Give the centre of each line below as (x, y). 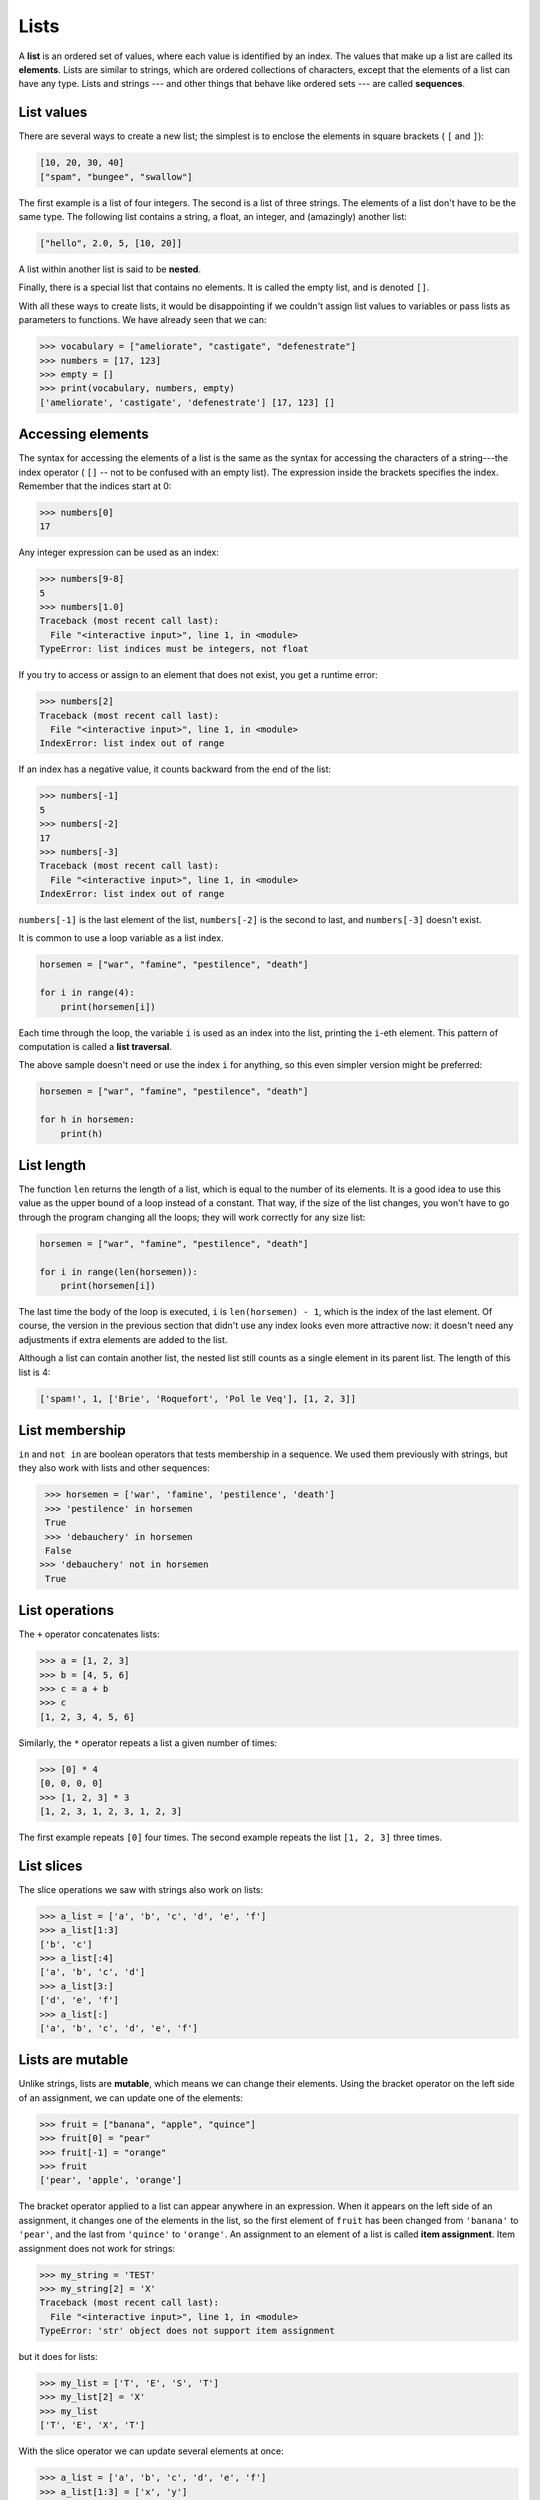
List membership (72, 1430)
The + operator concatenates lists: (89, 1634)
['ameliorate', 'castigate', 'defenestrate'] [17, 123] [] (187, 402)
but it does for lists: (58, 2357)
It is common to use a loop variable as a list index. (121, 938)
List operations (66, 1610)
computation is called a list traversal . (95, 1046)
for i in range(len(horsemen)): (119, 1271)
